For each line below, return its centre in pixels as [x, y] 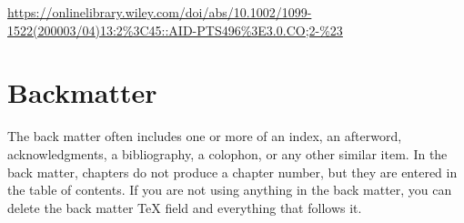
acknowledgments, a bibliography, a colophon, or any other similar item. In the [227, 153]
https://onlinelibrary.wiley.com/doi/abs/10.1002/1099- [160, 12]
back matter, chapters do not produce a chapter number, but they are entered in [232, 172]
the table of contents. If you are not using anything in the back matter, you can [230, 190]
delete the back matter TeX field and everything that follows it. [185, 207]
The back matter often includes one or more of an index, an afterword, [205, 136]
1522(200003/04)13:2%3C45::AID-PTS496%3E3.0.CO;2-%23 [175, 30]
